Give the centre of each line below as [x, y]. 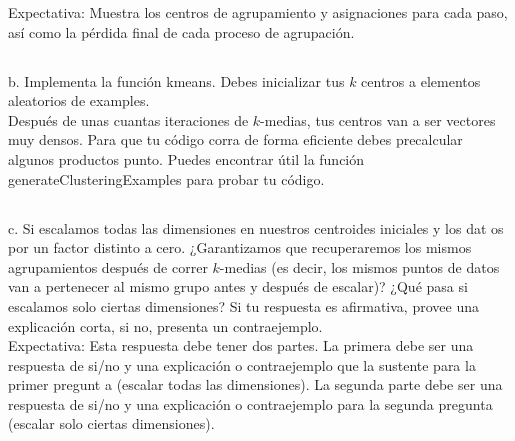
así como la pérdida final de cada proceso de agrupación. [181, 31]
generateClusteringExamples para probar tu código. [166, 178]
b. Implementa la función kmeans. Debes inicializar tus [176, 80]
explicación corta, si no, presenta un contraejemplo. [165, 325]
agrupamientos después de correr [108, 266]
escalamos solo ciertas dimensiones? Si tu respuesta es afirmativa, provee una [243, 305]
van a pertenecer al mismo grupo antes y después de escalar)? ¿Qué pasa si [238, 286]
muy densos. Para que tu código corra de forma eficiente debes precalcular [235, 139]
